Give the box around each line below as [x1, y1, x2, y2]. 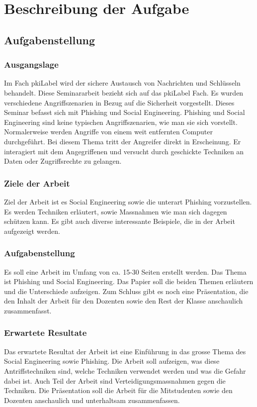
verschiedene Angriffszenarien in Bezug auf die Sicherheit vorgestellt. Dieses [4, 97, 235, 107]
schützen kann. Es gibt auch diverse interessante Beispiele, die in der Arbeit [4, 216, 235, 226]
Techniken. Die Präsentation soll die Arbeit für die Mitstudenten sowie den [4, 385, 233, 396]
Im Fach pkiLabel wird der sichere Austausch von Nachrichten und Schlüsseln [4, 78, 241, 88]
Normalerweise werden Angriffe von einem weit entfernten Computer [4, 126, 213, 137]
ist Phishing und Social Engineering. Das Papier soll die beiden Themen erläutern [4, 276, 254, 287]
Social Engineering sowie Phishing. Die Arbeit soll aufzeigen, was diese [4, 356, 220, 366]
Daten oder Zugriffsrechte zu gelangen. [4, 156, 122, 166]
